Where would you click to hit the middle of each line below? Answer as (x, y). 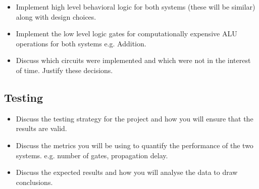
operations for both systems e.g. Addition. (81, 43)
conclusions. (34, 182)
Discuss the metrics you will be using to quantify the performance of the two (135, 145)
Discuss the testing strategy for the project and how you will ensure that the (135, 118)
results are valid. (41, 128)
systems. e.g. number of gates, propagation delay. (92, 155)
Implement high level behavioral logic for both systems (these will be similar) (136, 7)
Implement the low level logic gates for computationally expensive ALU (126, 34)
